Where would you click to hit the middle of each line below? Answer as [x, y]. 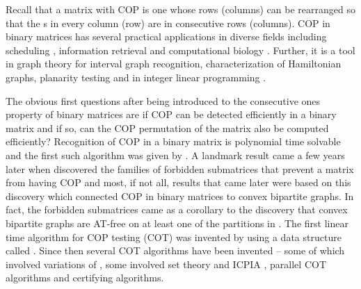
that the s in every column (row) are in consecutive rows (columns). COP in [168, 23]
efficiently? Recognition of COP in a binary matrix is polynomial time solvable [173, 141]
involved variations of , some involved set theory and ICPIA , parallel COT [166, 264]
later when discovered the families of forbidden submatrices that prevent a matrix [180, 168]
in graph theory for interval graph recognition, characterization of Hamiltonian [174, 64]
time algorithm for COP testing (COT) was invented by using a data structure [174, 237]
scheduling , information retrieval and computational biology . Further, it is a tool [180, 50]
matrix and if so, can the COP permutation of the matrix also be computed [167, 127]
